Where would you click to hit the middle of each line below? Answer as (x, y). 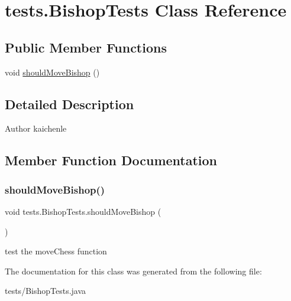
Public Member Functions (86, 47)
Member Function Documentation (111, 160)
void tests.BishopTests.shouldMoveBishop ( (83, 211)
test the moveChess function (56, 251)
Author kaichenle (36, 128)
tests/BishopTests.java (46, 291)
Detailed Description (69, 104)
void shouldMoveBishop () (52, 72)
